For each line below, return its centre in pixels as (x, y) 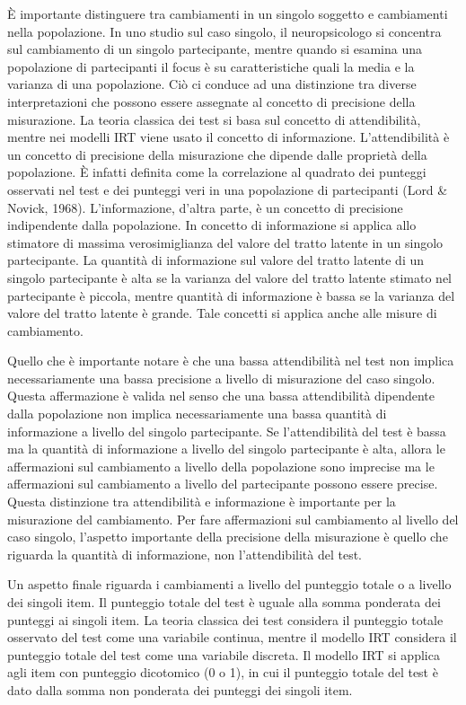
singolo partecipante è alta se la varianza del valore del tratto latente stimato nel (230, 277)
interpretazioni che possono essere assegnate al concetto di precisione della (211, 101)
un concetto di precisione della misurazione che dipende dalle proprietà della (217, 154)
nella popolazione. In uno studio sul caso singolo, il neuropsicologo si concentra (224, 31)
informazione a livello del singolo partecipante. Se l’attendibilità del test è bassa (227, 431)
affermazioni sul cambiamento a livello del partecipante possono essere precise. (223, 484)
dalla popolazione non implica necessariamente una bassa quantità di (197, 414)
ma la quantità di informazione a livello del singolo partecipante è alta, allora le (226, 449)
